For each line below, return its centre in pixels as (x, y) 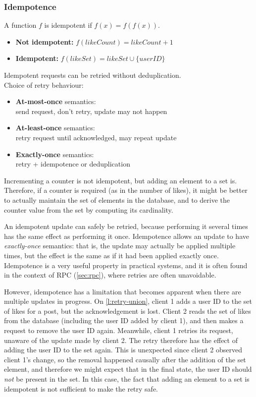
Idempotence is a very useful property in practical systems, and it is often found (126, 265)
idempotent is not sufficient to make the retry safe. (81, 388)
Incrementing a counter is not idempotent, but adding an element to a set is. (121, 180)
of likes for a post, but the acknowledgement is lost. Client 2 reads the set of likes (128, 311)
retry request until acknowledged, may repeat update (96, 137)
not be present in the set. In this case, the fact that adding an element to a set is (127, 379)
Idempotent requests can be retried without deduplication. (93, 75)
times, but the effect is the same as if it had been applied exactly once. (111, 255)
